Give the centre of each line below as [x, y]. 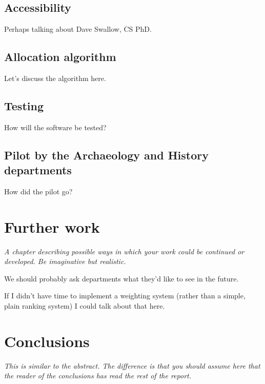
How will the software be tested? [55, 127]
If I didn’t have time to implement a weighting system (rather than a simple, [125, 296]
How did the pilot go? [38, 191]
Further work [52, 226]
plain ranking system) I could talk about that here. [85, 306]
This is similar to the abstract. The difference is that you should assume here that [132, 365]
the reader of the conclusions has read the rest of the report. [98, 376]
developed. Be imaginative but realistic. [65, 261]
